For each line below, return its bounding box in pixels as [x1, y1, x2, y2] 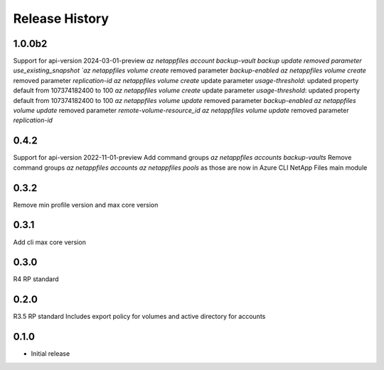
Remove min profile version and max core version [13, 200, 159, 209]
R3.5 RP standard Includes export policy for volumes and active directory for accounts [13, 312, 266, 321]
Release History [13, 11, 110, 26]
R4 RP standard [13, 275, 60, 283]
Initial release [31, 349, 70, 358]
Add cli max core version [13, 238, 87, 246]
